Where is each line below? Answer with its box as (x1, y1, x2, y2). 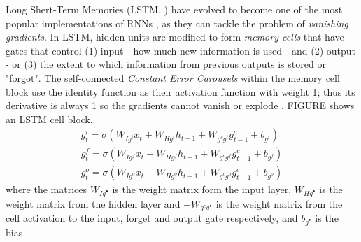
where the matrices (6, 182, 87, 197)
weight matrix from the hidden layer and (6, 196, 180, 211)
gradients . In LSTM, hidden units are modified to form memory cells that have (6, 29, 344, 44)
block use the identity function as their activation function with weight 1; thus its (6, 84, 355, 99)
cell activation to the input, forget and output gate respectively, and (6, 211, 298, 225)
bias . (6, 225, 29, 239)
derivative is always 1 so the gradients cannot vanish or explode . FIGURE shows (6, 98, 355, 113)
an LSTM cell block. (6, 111, 93, 126)
